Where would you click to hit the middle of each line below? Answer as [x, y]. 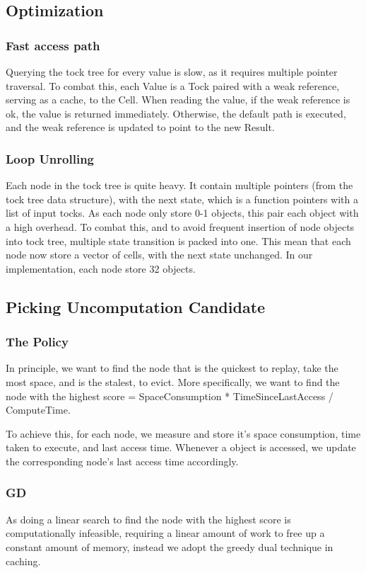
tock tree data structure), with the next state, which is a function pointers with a [182, 199]
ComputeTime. [38, 410]
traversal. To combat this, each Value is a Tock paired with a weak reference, [173, 85]
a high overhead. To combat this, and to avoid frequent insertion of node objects [180, 226]
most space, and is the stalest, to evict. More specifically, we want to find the [173, 381]
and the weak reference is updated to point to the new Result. [140, 127]
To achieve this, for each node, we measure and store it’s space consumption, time [183, 433]
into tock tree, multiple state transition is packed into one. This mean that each [178, 240]
